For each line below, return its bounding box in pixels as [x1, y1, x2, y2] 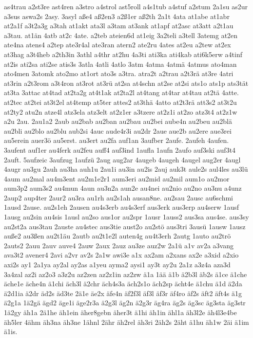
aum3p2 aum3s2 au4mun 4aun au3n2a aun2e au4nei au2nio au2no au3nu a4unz [4, 183, 242, 193]
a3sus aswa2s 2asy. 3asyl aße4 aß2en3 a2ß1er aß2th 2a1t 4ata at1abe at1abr [4, 11, 230, 21]
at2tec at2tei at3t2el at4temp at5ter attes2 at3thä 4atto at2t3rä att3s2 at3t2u [4, 97, 237, 107]
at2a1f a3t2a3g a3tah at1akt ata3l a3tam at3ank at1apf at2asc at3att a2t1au [4, 20, 234, 31]
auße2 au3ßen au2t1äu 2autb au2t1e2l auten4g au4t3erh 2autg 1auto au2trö [4, 231, 231, 241]
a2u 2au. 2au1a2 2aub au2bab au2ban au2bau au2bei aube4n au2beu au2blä [4, 116, 232, 126]
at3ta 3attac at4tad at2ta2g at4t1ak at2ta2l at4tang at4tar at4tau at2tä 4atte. [4, 87, 239, 98]
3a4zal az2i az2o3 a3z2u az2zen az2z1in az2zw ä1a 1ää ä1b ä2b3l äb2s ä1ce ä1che [4, 269, 247, 279]
